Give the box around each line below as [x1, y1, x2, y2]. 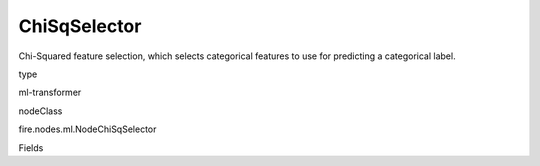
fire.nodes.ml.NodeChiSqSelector [18, 123, 157, 135]
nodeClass [18, 105, 63, 117]
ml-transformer [18, 86, 82, 99]
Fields [18, 141, 44, 154]
